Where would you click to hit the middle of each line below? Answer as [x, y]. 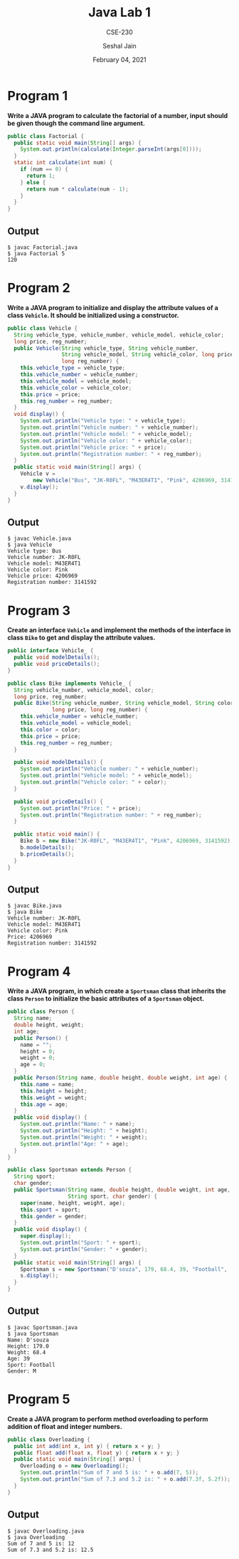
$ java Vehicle [30, 545]
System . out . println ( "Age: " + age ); [75, 1144]
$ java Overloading [36, 1537]
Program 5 [39, 1399]
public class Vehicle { [43, 328]
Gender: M [22, 1371]
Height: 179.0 [28, 1346]
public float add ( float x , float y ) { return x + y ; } [97, 1453]
